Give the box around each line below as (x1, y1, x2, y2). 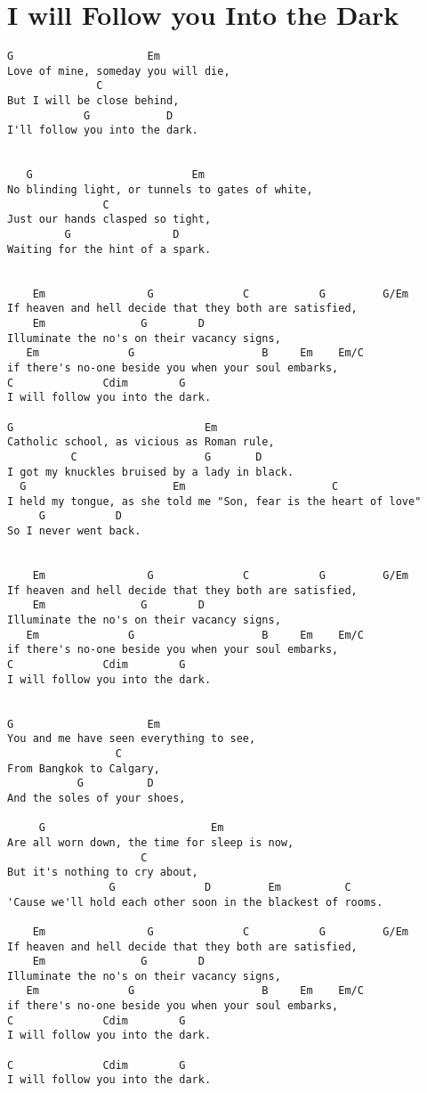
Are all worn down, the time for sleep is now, (7, 836, 294, 849)
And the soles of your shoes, (7, 791, 186, 804)
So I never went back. (7, 525, 141, 538)
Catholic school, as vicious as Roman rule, (7, 436, 275, 449)
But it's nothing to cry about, (7, 866, 198, 879)
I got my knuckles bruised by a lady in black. (7, 465, 294, 478)
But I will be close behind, (7, 94, 180, 108)
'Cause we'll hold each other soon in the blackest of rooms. (7, 895, 383, 909)
